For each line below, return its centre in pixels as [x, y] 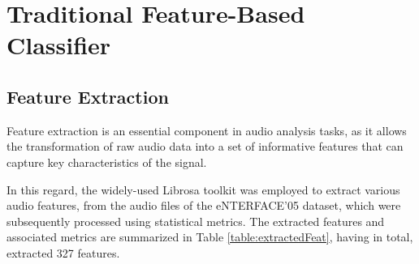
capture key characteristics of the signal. [107, 162]
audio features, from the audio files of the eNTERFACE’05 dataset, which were [204, 205]
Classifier [59, 45]
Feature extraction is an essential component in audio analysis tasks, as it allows [207, 130]
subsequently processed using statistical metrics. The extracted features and [196, 221]
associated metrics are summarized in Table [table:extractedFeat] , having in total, [210, 237]
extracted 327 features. [63, 252]
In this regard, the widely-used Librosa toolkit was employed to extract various [203, 189]
